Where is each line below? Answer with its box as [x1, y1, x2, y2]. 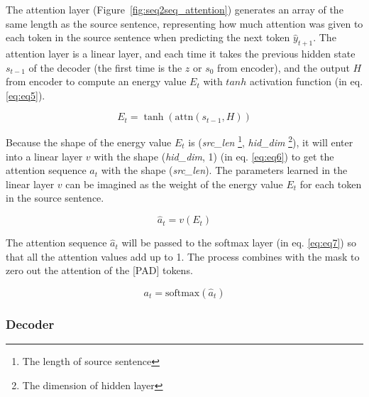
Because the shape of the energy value [6, 135, 172, 150]
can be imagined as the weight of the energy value [65, 176, 283, 191]
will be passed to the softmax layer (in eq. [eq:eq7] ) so [121, 235, 356, 250]
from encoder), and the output [217, 60, 350, 75]
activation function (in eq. [249, 74, 363, 89]
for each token [299, 176, 362, 191]
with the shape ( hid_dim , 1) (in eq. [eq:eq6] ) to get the [94, 148, 334, 163]
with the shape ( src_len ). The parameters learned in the [101, 163, 348, 178]
